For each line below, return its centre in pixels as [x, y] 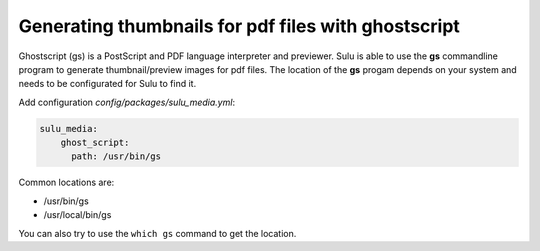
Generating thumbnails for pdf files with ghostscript [239, 26]
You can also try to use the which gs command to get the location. [157, 233]
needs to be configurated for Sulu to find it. [107, 84]
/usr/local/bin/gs [77, 215]
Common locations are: [66, 182]
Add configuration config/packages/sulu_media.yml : [126, 102]
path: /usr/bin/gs [116, 156]
